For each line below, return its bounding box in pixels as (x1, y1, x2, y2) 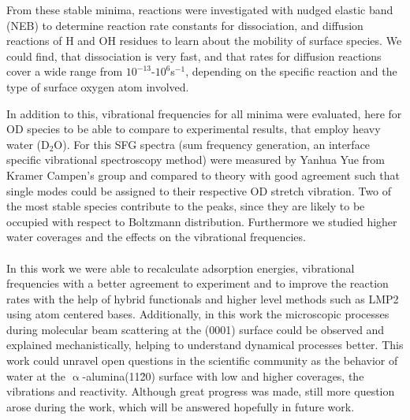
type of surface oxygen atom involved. (6, 78, 189, 95)
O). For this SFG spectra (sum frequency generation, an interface (54, 136, 371, 152)
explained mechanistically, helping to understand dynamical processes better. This (6, 336, 404, 353)
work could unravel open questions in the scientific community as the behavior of (6, 352, 398, 369)
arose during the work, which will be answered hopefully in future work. (6, 398, 355, 414)
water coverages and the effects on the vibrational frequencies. (6, 229, 306, 245)
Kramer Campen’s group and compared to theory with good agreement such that (6, 166, 400, 183)
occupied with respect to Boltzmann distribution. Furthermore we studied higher (6, 213, 397, 229)
